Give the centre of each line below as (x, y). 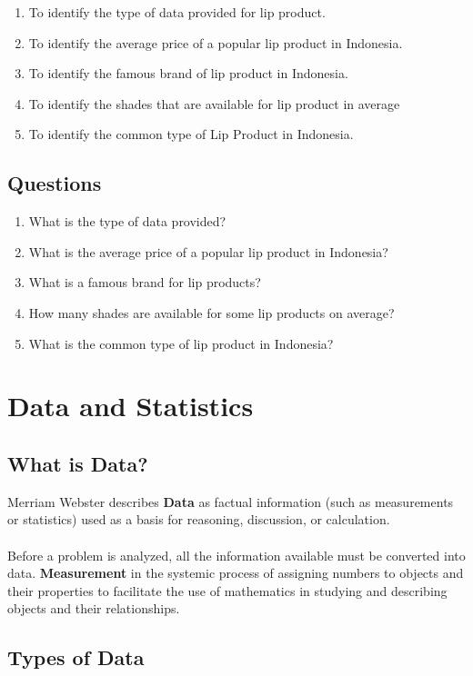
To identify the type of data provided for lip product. (177, 12)
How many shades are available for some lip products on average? (211, 312)
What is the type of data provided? (127, 221)
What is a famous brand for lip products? (145, 282)
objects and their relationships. (94, 608)
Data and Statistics (131, 406)
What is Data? (78, 463)
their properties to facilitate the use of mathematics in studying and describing (227, 590)
